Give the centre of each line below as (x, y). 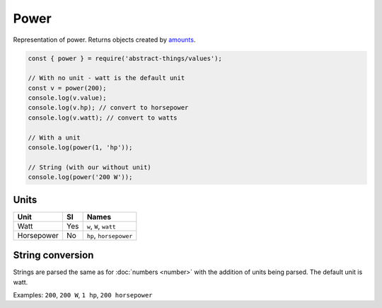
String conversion (53, 255)
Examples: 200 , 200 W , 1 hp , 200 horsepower (83, 295)
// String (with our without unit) (89, 167)
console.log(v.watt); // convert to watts (103, 118)
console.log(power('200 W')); (80, 177)
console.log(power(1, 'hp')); (80, 148)
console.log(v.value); (67, 98)
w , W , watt (101, 226)
